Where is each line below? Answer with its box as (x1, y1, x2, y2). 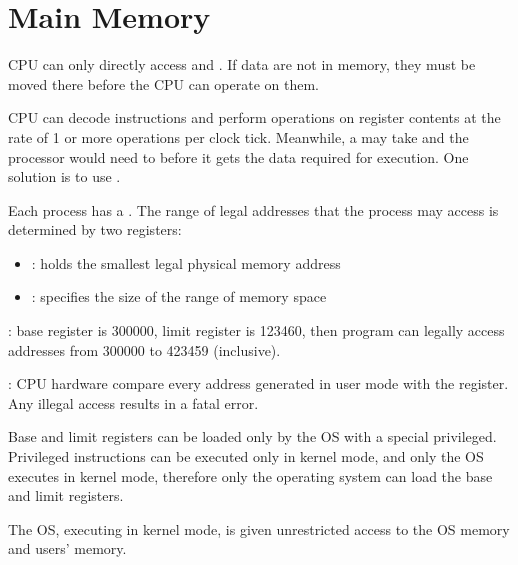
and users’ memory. (8, 538, 127, 559)
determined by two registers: (8, 219, 182, 240)
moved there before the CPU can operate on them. (8, 73, 320, 94)
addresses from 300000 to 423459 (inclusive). (8, 339, 281, 360)
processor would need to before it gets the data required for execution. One (8, 146, 469, 167)
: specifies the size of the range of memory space (31, 286, 327, 307)
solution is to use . (8, 166, 121, 187)
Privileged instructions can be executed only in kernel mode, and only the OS (8, 446, 484, 467)
